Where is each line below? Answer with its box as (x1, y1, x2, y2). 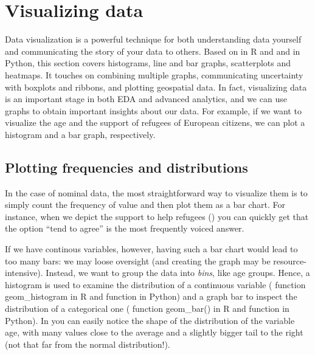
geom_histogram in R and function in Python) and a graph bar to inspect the (5, 290, 297, 303)
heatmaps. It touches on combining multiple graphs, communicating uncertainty (5, 68, 303, 81)
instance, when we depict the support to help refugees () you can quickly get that (5, 210, 309, 222)
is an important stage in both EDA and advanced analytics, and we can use (5, 92, 287, 105)
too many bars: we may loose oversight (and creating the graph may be (5, 254, 271, 267)
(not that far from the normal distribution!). (5, 337, 170, 350)
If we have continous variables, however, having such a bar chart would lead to (5, 243, 298, 255)
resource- (273, 254, 306, 267)
